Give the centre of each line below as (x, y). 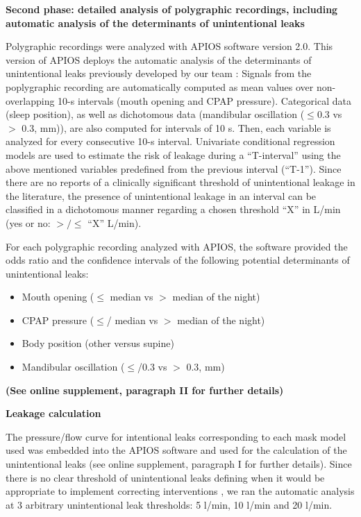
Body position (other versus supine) (98, 343)
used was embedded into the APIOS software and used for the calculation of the (176, 450)
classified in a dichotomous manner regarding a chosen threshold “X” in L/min (173, 209)
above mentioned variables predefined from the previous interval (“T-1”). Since (174, 168)
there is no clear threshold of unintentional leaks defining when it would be (165, 477)
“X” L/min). (115, 222)
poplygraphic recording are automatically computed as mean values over (160, 86)
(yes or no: (28, 222)
